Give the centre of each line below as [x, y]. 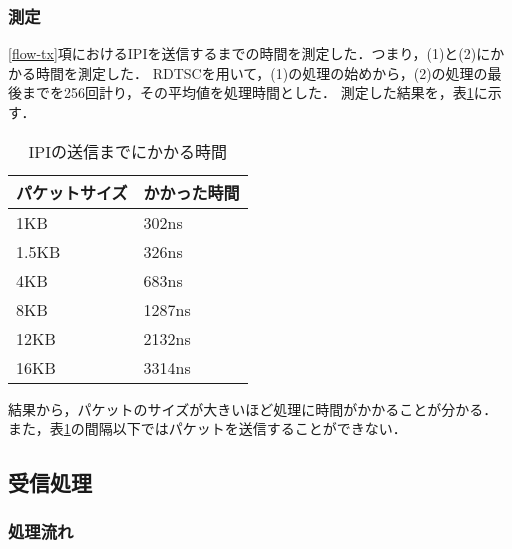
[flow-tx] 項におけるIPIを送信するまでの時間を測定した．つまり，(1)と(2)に [249, 53]
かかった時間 [191, 192]
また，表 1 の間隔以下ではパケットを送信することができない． [207, 428]
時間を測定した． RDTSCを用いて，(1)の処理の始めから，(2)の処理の [261, 72]
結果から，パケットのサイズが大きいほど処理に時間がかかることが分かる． [253, 408]
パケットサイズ [72, 192]
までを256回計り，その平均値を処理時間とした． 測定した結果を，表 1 [247, 92]
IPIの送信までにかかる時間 [127, 151]
